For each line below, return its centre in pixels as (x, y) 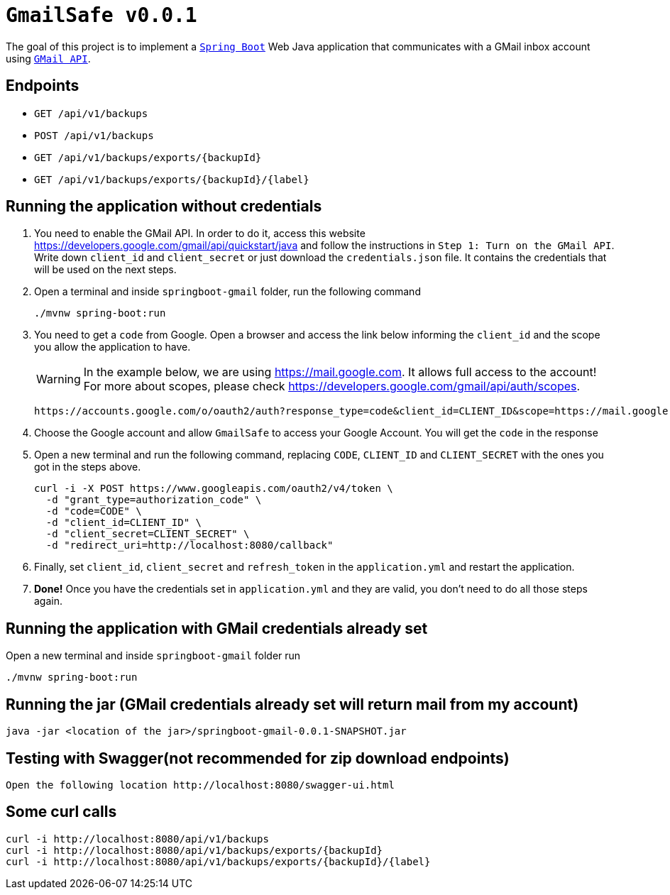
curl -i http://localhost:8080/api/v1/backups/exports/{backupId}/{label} (218, 861)
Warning (59, 379)
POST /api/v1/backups (94, 135)
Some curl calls (61, 812)
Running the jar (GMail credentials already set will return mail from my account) (292, 704)
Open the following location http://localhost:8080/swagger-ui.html (200, 785)
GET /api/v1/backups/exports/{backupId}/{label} (172, 179)
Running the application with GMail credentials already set (217, 628)
